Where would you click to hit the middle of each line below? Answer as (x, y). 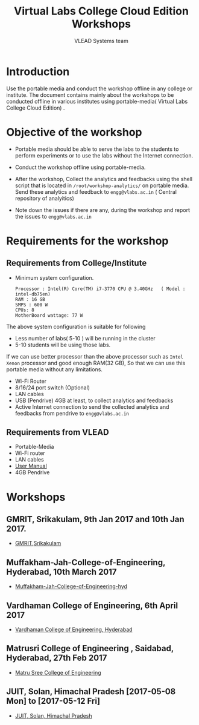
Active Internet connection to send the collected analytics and (92, 406)
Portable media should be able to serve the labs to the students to (97, 149)
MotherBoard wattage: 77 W (49, 315)
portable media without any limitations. (54, 369)
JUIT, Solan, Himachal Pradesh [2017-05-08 (91, 692)
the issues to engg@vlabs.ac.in (53, 216)
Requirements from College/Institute (77, 263)
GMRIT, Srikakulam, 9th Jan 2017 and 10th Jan (96, 519)
